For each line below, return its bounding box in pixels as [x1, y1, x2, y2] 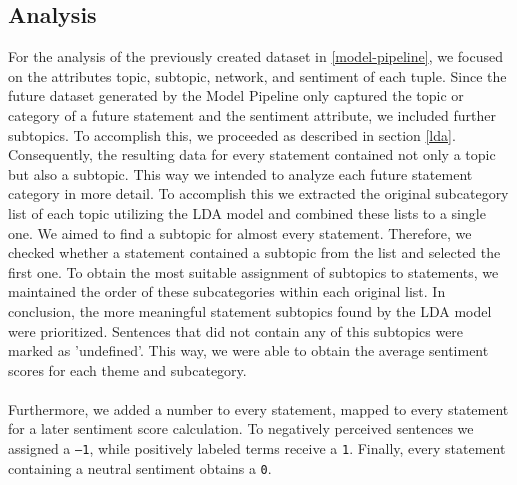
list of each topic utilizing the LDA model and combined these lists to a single [8, 202, 486, 223]
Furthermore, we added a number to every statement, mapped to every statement [8, 398, 509, 419]
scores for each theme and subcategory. [8, 359, 247, 380]
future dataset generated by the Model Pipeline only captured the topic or [8, 85, 464, 106]
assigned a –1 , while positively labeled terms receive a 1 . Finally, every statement [8, 438, 506, 459]
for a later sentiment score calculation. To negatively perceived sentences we [8, 418, 474, 439]
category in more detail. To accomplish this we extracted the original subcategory [8, 183, 509, 204]
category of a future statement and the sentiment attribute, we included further [8, 104, 497, 125]
